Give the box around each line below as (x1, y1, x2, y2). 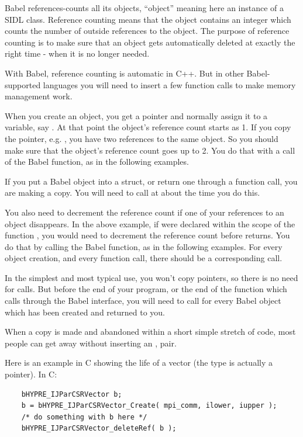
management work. (5, 90, 73, 102)
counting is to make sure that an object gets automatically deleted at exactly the (5, 36, 295, 48)
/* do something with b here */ (21, 412, 147, 421)
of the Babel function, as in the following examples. (5, 155, 189, 168)
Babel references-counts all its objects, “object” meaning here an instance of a (5, 2, 284, 13)
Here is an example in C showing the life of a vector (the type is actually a (5, 356, 273, 369)
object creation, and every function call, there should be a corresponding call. (5, 252, 283, 264)
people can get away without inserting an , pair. (5, 337, 177, 349)
